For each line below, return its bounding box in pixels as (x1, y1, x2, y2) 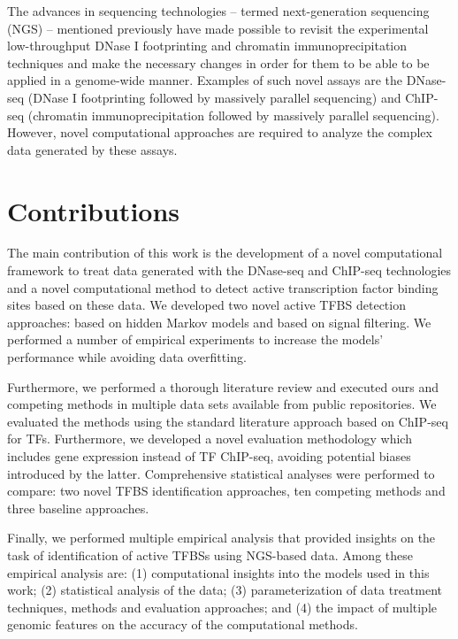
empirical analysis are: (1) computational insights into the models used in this (7, 563, 430, 581)
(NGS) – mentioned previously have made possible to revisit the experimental (7, 19, 429, 37)
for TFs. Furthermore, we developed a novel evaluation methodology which (7, 429, 412, 448)
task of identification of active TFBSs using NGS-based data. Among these (7, 545, 413, 564)
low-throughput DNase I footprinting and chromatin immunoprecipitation (7, 36, 408, 55)
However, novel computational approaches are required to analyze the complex (7, 123, 432, 142)
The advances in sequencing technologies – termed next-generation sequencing (7, 2, 430, 19)
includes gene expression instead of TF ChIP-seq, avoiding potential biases (7, 447, 411, 465)
